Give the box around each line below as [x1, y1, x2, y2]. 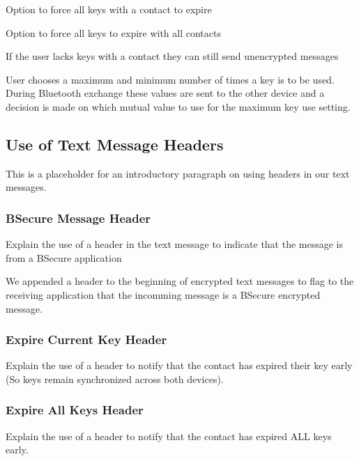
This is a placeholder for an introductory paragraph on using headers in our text [6, 166, 350, 180]
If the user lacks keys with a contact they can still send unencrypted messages [6, 49, 339, 63]
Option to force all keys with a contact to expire [6, 2, 212, 16]
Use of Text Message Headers [6, 133, 224, 155]
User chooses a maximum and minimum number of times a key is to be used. [6, 72, 335, 86]
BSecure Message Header [6, 209, 151, 226]
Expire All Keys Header [6, 401, 144, 419]
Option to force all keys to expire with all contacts [6, 25, 221, 40]
